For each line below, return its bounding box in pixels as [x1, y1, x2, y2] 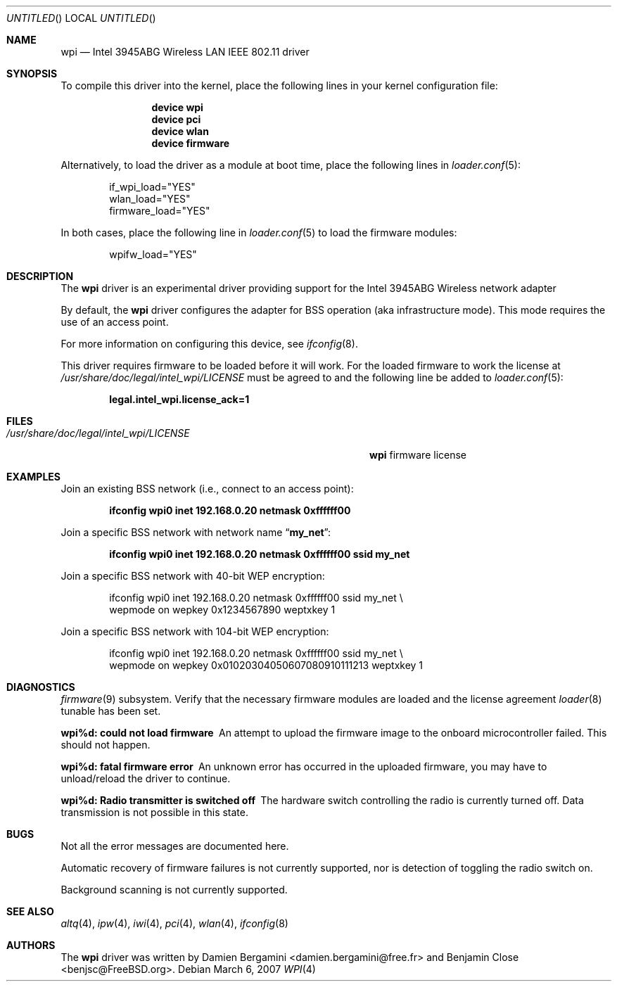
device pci [151, 113, 201, 125]
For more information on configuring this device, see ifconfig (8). [61, 338, 358, 350]
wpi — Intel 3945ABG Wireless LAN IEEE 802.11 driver [61, 46, 310, 58]
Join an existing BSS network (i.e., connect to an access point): [61, 483, 354, 495]
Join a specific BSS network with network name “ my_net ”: [61, 526, 331, 538]
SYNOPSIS [6, 68, 58, 79]
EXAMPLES [6, 471, 61, 483]
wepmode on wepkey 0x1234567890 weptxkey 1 [109, 604, 336, 616]
